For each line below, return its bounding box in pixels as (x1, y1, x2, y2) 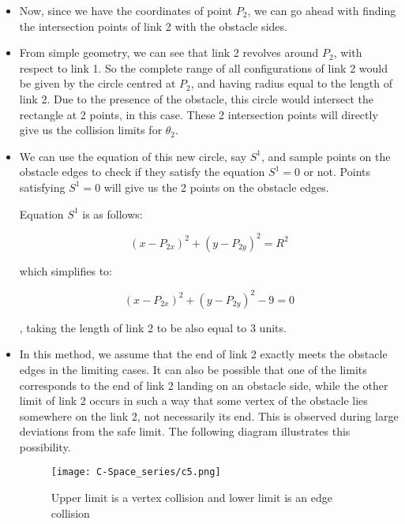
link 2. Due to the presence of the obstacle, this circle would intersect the (19, 90, 373, 107)
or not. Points (303, 163, 370, 180)
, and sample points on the (261, 148, 391, 164)
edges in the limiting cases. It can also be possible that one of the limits (19, 361, 367, 377)
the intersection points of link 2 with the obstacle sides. (19, 17, 287, 34)
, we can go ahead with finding (247, 2, 396, 18)
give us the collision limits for (19, 122, 163, 138)
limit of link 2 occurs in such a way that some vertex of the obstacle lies (19, 392, 368, 409)
